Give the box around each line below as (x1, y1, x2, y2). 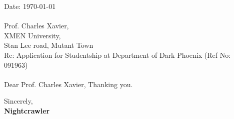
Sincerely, (4, 96, 33, 106)
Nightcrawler (4, 105, 50, 116)
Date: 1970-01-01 (4, 1, 56, 11)
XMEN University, (4, 30, 61, 40)
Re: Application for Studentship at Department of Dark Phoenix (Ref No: (4, 49, 231, 60)
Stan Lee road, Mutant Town (4, 40, 93, 50)
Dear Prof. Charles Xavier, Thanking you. (4, 79, 133, 89)
